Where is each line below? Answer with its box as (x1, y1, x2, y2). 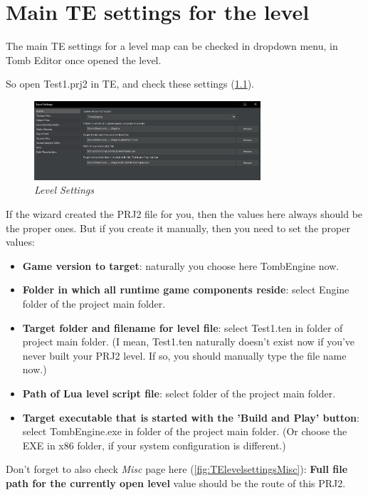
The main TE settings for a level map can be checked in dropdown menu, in (6, 38, 338, 53)
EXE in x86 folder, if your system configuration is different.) (22, 437, 286, 452)
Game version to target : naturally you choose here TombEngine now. (22, 258, 340, 273)
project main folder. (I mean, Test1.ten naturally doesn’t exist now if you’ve (22, 334, 355, 349)
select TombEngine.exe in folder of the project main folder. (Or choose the (22, 424, 347, 439)
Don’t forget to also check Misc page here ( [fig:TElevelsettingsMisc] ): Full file (6, 462, 348, 476)
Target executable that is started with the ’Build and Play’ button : (22, 410, 359, 424)
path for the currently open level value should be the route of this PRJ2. (6, 475, 346, 490)
